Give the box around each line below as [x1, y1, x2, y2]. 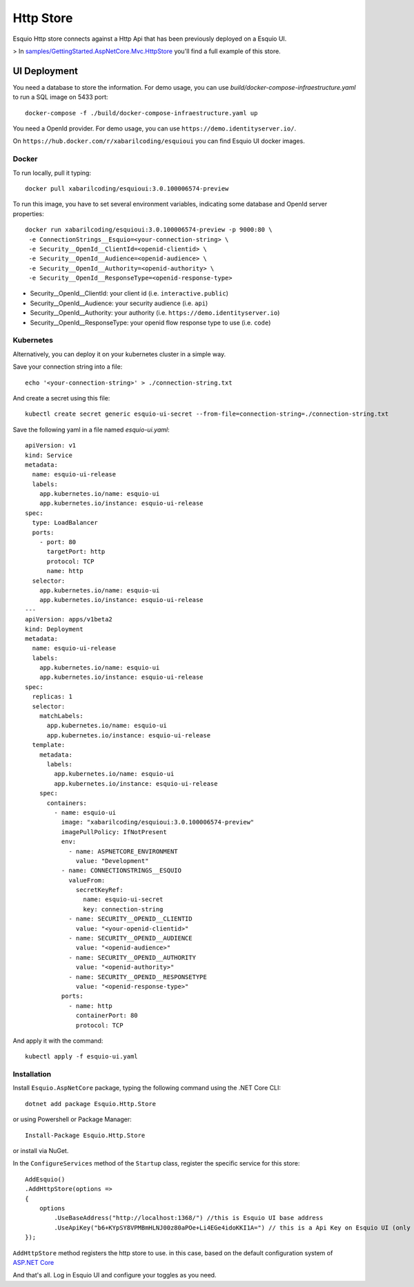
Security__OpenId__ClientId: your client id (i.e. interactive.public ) [30, 289, 229, 298]
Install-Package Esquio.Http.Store [25, 1131, 146, 1139]
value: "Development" [76, 857, 149, 864]
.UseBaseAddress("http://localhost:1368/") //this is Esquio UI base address [54, 1214, 324, 1222]
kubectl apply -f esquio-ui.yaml [25, 1053, 138, 1061]
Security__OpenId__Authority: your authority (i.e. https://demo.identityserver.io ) [30, 309, 280, 317]
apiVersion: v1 [25, 442, 77, 449]
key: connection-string [83, 905, 164, 913]
